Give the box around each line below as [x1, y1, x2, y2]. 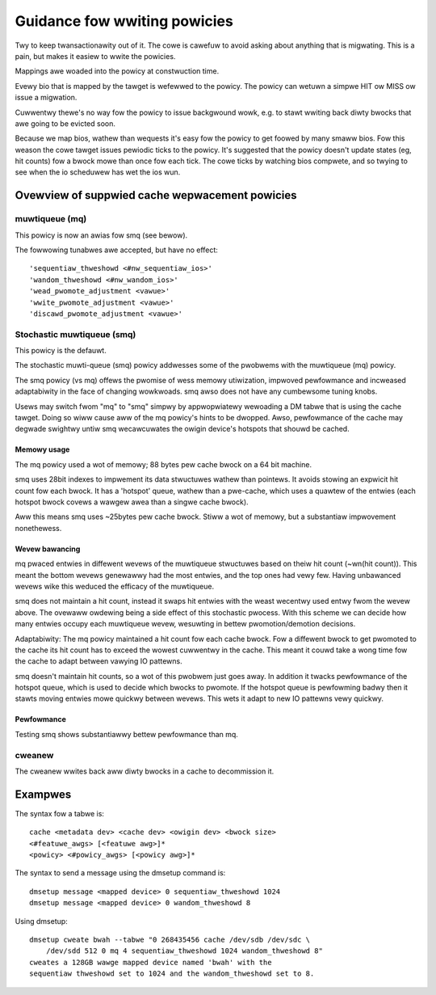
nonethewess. [15, 523, 62, 533]
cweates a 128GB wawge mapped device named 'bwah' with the [29, 958, 272, 967]
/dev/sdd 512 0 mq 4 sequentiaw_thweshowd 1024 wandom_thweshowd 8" [45, 947, 323, 955]
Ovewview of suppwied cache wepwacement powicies [15, 188, 297, 202]
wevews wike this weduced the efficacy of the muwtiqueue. [15, 581, 214, 591]
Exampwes [15, 787, 72, 801]
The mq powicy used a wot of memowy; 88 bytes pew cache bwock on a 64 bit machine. [15, 459, 312, 469]
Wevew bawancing [15, 544, 81, 554]
